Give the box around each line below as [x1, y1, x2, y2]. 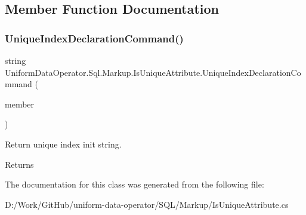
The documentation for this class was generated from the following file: [5, 178, 264, 191]
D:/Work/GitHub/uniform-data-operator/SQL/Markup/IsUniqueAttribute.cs [5, 198, 289, 210]
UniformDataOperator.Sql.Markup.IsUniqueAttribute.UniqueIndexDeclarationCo [5, 66, 301, 78]
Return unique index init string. [5, 137, 122, 150]
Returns [5, 158, 34, 170]
